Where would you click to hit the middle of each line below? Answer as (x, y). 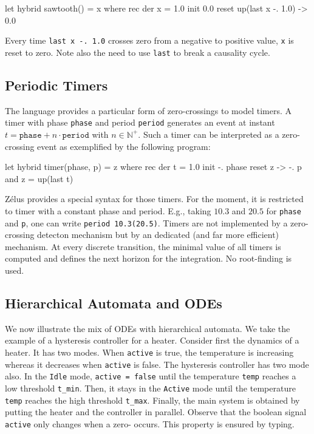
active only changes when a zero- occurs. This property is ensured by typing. (150, 423)
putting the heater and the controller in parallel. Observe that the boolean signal (156, 412)
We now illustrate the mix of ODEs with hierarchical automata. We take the (148, 328)
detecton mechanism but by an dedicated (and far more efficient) (158, 235)
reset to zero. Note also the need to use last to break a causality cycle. (138, 52)
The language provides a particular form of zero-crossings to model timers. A (148, 110)
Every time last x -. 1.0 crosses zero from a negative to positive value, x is (149, 40)
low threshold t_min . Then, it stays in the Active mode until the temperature (150, 388)
